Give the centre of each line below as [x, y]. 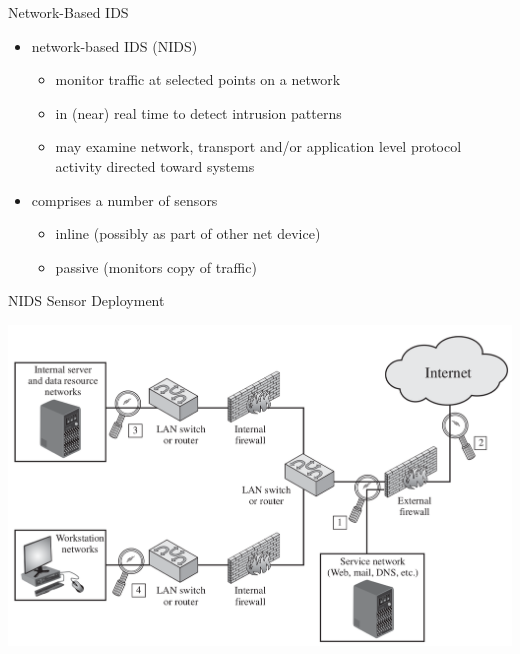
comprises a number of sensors [124, 199]
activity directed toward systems [155, 165]
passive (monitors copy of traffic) [156, 266]
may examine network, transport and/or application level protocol [258, 146]
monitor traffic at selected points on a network [198, 79]
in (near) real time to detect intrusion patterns [198, 112]
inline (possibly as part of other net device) [188, 233]
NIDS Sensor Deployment [86, 300]
